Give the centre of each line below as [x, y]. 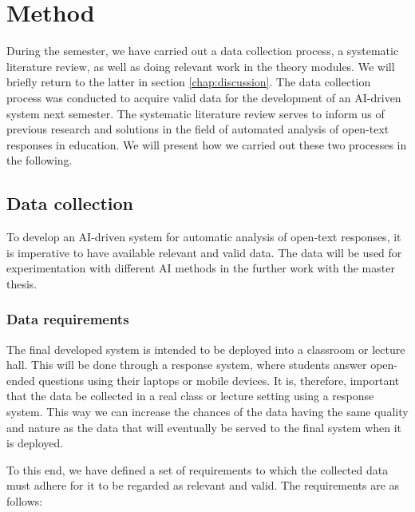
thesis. [22, 283]
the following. [40, 160]
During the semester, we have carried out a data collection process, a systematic [203, 51]
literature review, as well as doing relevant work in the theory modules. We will [201, 66]
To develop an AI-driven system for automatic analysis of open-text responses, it [204, 237]
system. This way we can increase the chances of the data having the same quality [207, 412]
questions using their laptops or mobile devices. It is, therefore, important [219, 380]
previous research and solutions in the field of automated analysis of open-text [198, 129]
